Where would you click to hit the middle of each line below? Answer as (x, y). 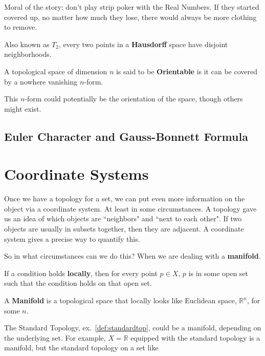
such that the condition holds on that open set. (78, 283)
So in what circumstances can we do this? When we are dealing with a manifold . (132, 256)
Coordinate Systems (76, 174)
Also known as (27, 44)
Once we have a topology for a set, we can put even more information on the (125, 198)
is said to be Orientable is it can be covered (186, 71)
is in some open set (218, 273)
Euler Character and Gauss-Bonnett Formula (126, 136)
